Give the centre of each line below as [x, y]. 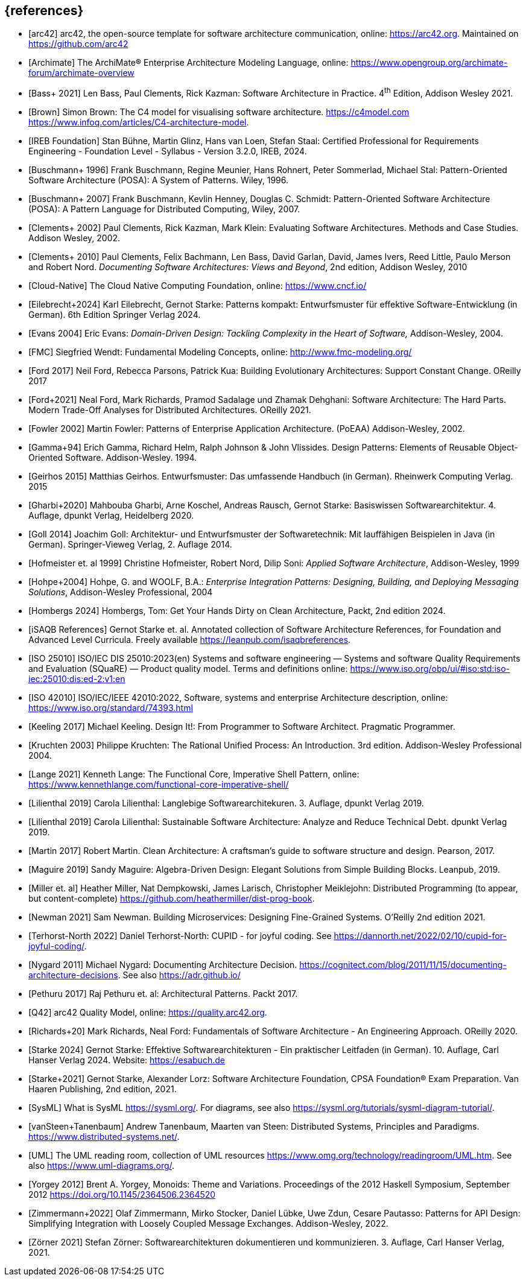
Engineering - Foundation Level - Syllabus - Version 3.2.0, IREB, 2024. [168, 151]
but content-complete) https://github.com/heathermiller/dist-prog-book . [172, 899]
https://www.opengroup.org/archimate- [429, 63]
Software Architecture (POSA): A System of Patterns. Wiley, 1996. [159, 180]
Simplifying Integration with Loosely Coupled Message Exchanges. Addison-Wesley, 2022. [208, 1224]
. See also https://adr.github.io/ [179, 975]
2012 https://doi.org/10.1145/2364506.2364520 [122, 1195]
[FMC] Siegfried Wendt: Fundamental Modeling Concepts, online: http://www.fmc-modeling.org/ [220, 352]
